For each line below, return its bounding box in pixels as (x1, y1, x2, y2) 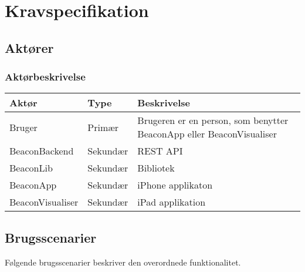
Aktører (5, 38, 54, 56)
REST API (137, 144, 183, 158)
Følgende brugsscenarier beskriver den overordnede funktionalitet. (5, 256, 241, 268)
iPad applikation (137, 195, 206, 209)
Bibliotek (137, 161, 175, 175)
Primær (87, 120, 119, 134)
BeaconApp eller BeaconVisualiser (137, 127, 277, 141)
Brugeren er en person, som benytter (137, 113, 289, 127)
